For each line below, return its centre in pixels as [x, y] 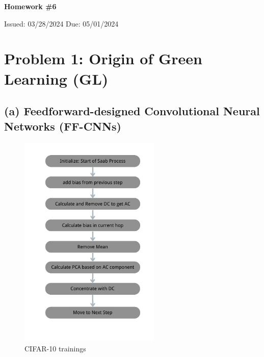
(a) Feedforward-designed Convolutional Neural [132, 111]
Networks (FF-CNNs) [63, 126]
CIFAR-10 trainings [55, 348]
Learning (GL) [56, 78]
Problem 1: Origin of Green [103, 58]
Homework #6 [30, 6]
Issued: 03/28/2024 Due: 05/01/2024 [61, 23]
